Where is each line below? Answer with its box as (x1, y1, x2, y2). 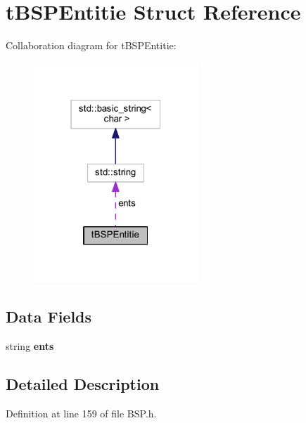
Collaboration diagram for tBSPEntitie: (6, 38, 177, 53)
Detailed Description (6, 372, 160, 394)
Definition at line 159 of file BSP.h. (6, 405, 157, 420)
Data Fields (6, 305, 92, 327)
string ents (6, 338, 54, 353)
